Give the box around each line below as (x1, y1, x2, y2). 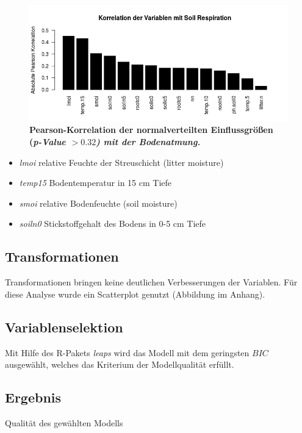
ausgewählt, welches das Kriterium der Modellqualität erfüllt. (5, 358, 234, 371)
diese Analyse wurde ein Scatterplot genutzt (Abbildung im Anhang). (5, 287, 265, 300)
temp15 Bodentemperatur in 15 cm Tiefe (19, 176, 172, 189)
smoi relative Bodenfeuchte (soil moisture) (19, 196, 178, 209)
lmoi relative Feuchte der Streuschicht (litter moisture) (19, 156, 224, 168)
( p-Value (29, 135, 66, 148)
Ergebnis (5, 388, 62, 407)
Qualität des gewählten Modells (5, 416, 123, 429)
